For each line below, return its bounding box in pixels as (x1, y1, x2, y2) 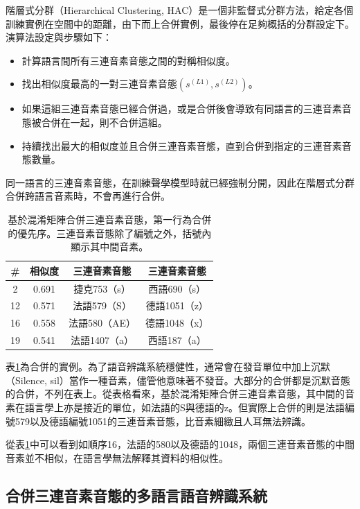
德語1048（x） (145, 316, 209, 330)
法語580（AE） (69, 316, 136, 330)
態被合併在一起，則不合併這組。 (21, 114, 168, 129)
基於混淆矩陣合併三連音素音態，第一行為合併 (8, 212, 212, 226)
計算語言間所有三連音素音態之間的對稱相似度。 (21, 53, 235, 67)
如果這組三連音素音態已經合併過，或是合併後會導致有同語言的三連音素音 (21, 101, 352, 116)
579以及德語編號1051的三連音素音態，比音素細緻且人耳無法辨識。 (15, 413, 311, 428)
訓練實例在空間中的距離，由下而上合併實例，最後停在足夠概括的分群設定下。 (6, 16, 354, 31)
